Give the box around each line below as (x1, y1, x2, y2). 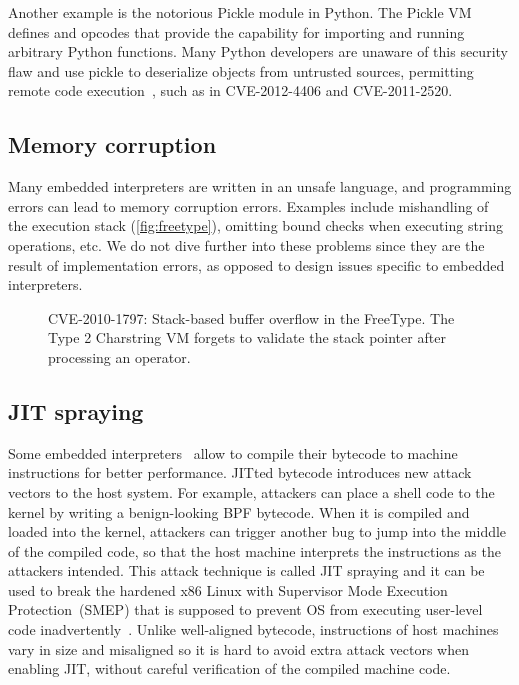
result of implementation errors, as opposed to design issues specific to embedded (8, 254, 505, 275)
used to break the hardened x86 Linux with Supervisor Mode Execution (8, 579, 448, 600)
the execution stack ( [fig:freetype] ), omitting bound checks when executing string (8, 215, 504, 236)
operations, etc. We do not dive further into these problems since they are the (8, 234, 485, 255)
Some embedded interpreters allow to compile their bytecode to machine (8, 442, 458, 463)
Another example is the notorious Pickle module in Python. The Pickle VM (8, 2, 472, 22)
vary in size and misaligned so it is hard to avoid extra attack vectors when (8, 638, 469, 659)
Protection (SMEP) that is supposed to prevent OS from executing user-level (8, 599, 483, 620)
